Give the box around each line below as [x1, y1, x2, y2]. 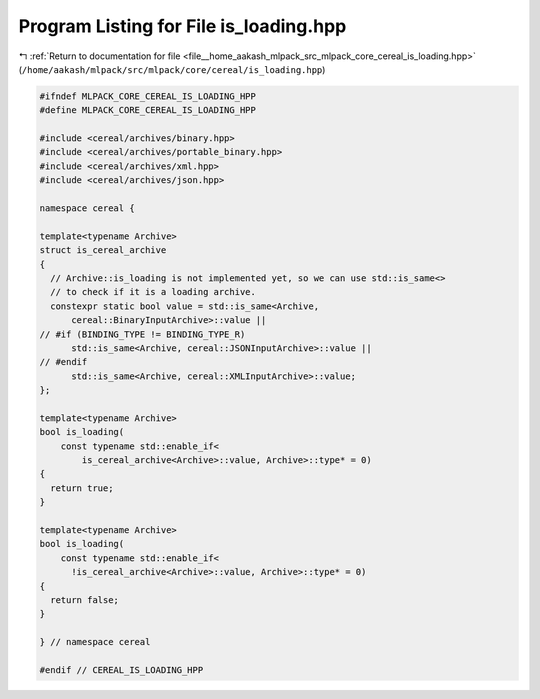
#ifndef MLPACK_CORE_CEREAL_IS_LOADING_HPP [39, 90, 257, 102]
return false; [50, 594, 120, 605]
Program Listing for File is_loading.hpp [18, 15, 347, 37]
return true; [50, 482, 114, 494]
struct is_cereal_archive [39, 245, 167, 256]
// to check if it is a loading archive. [50, 286, 257, 298]
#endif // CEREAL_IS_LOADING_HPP [39, 664, 204, 675]
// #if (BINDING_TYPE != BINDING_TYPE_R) [39, 328, 246, 340]
